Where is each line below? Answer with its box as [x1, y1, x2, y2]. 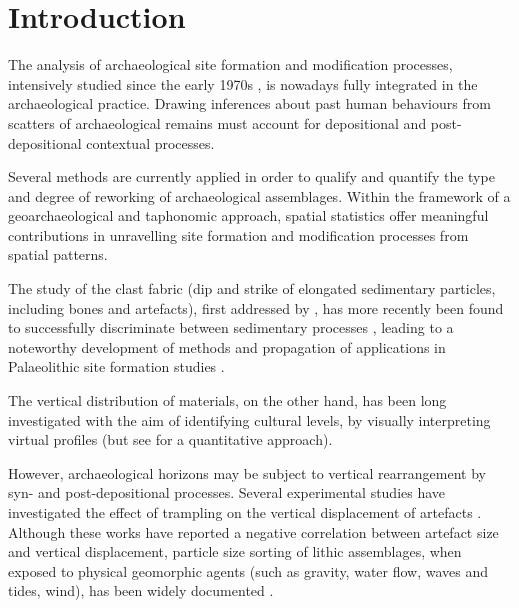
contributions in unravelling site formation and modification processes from [8, 224, 469, 245]
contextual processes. [86, 132, 215, 153]
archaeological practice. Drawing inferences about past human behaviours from [8, 93, 491, 114]
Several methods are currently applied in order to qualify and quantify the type [8, 166, 495, 187]
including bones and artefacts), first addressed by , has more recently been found [8, 297, 504, 318]
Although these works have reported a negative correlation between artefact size [8, 521, 499, 542]
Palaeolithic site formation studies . [8, 356, 225, 377]
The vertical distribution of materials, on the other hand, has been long [8, 390, 447, 411]
